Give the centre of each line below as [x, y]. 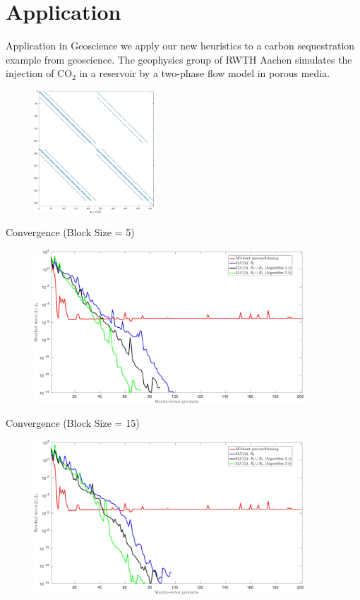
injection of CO [39, 73]
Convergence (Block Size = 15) [73, 423]
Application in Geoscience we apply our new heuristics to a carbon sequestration [180, 46]
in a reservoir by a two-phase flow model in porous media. [205, 73]
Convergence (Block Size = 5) [70, 232]
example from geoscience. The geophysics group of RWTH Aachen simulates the [179, 59]
